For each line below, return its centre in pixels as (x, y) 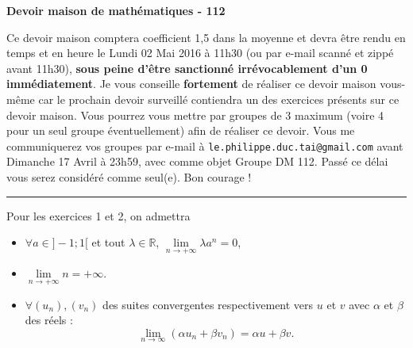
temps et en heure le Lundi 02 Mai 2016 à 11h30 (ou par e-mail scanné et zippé (200, 53)
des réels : (49, 320)
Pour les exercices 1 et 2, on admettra (98, 215)
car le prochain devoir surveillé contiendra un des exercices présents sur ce (219, 99)
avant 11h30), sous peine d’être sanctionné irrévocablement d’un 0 (187, 68)
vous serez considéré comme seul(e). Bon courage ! (129, 177)
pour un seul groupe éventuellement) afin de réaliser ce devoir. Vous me (181, 130)
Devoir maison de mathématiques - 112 (116, 10)
